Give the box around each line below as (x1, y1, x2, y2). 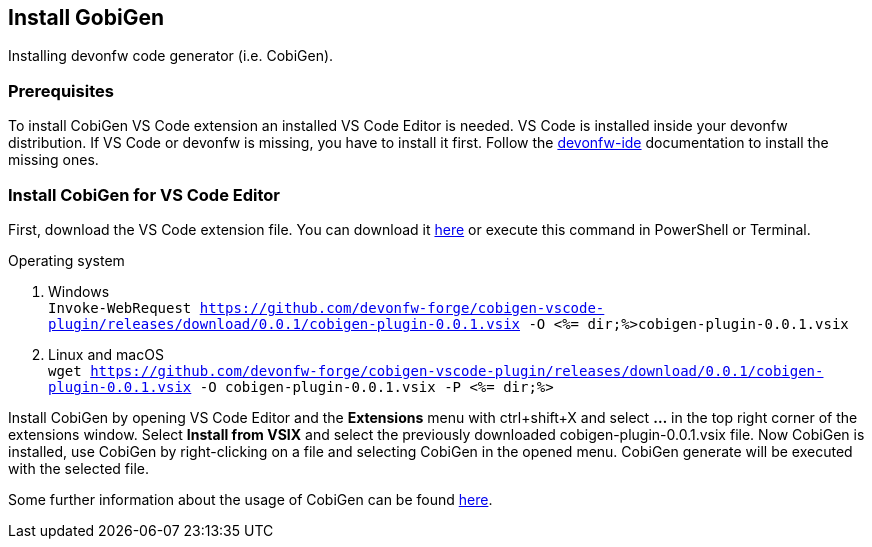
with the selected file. (8, 459, 149, 477)
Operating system (8, 251, 125, 269)
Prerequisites (8, 80, 114, 101)
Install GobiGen (8, 5, 164, 30)
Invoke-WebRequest (48, 299, 192, 316)
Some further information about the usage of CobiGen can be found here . (8, 490, 493, 508)
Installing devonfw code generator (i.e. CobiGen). (8, 47, 334, 65)
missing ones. (8, 151, 99, 169)
